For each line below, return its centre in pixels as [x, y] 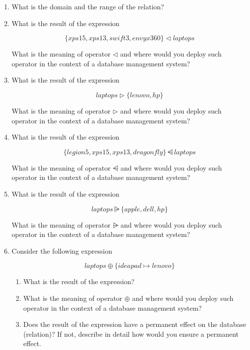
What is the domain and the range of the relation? [88, 6]
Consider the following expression [62, 250]
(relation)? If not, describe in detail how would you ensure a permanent [131, 334]
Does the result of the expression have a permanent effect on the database [135, 324]
